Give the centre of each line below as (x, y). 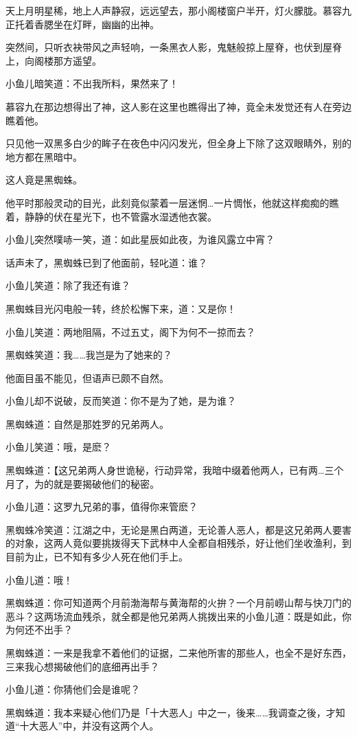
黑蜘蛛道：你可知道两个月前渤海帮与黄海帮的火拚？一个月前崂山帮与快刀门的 (178, 603)
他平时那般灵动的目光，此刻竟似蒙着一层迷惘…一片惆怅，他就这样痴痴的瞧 (172, 202)
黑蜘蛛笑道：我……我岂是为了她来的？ (89, 355)
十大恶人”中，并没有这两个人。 (89, 726)
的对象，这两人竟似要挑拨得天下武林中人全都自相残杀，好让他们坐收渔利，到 (178, 543)
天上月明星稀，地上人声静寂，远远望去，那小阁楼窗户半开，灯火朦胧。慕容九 (178, 10)
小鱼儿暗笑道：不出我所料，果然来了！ (92, 83)
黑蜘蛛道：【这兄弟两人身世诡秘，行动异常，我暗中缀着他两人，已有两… (165, 470)
